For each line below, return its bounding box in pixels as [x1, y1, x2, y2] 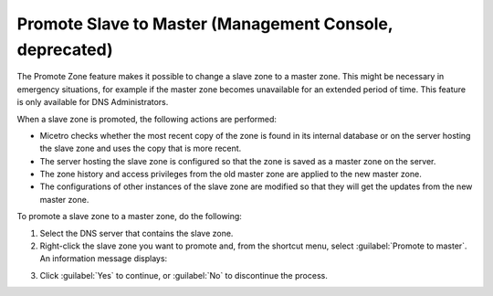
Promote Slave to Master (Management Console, [16, 14, 393, 34]
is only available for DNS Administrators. [16, 97, 169, 108]
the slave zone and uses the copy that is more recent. [39, 143, 242, 154]
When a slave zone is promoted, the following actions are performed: [16, 113, 278, 124]
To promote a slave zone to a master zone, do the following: [16, 211, 242, 222]
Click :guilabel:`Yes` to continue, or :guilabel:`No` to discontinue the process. [39, 270, 328, 280]
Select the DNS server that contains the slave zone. [39, 227, 234, 238]
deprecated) [16, 39, 113, 59]
